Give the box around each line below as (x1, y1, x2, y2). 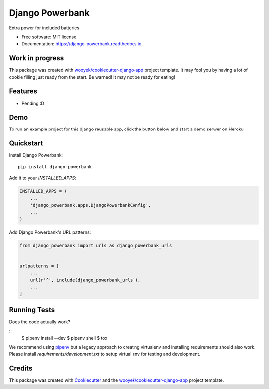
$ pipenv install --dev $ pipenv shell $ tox (21, 335, 108, 341)
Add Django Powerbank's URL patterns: (9, 229, 91, 235)
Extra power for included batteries (9, 25, 80, 31)
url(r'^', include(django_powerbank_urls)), (30, 277, 141, 283)
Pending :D (21, 100, 45, 106)
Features (9, 87, 37, 96)
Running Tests (9, 305, 55, 314)
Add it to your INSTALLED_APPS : (9, 175, 77, 181)
